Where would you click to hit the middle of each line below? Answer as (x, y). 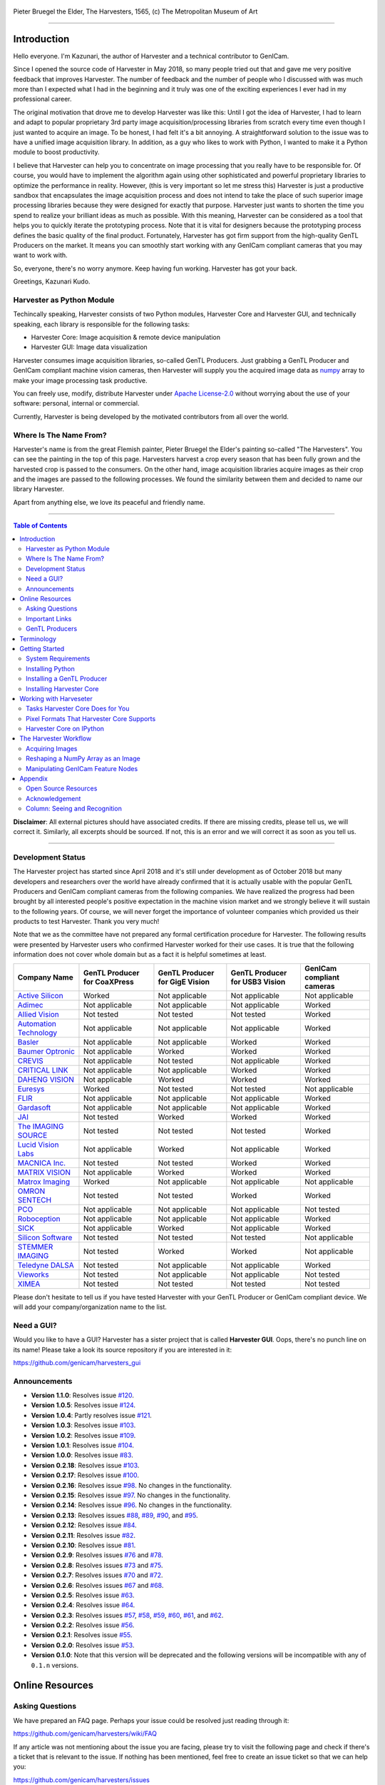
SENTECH (35, 1200)
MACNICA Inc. (42, 1162)
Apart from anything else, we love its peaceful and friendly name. (109, 502)
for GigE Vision (184, 982)
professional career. (42, 99)
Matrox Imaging (44, 1182)
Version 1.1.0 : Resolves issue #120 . (83, 1395)
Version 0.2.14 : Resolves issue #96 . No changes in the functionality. (131, 1505)
